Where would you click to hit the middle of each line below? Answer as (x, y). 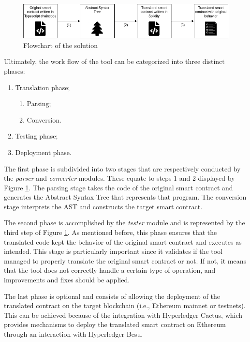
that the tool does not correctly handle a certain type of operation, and (110, 270)
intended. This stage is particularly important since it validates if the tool (113, 251)
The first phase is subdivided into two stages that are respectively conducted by (122, 168)
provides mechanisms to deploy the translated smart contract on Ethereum (115, 324)
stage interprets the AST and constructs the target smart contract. (103, 206)
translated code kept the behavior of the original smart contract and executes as (123, 241)
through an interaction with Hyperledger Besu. (74, 334)
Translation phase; (43, 87)
